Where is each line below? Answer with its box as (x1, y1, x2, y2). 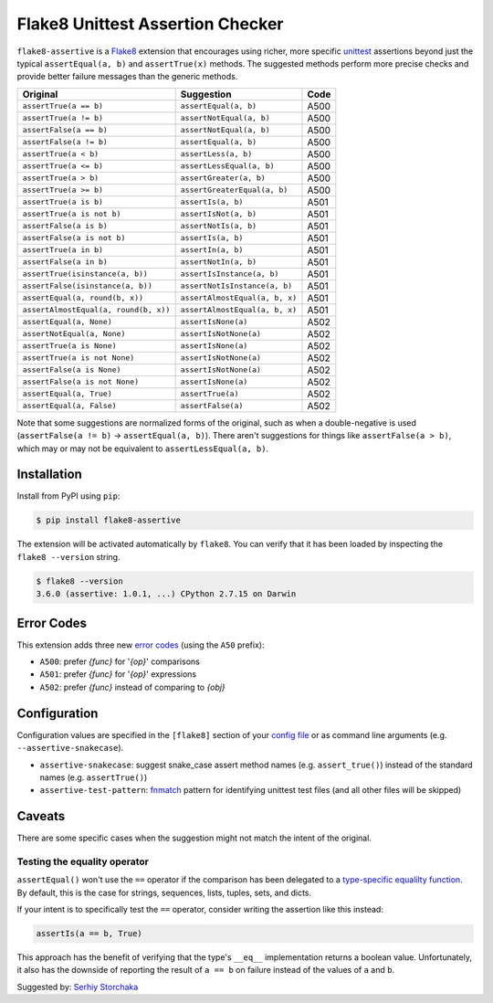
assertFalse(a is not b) (22, 233, 126, 243)
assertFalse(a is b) (22, 221, 109, 231)
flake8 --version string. (16, 551, 121, 562)
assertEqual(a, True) (22, 389, 113, 399)
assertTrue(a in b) (22, 245, 104, 255)
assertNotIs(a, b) (180, 221, 257, 231)
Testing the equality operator (16, 855, 150, 868)
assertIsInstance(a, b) (180, 269, 279, 279)
